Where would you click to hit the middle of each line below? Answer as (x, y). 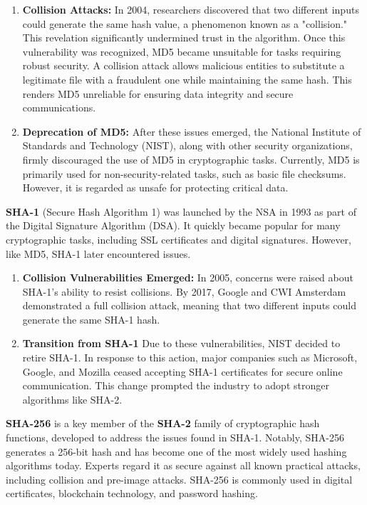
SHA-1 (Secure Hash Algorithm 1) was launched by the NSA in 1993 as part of (181, 211)
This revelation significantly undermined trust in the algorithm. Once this (184, 37)
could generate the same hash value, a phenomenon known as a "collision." (185, 23)
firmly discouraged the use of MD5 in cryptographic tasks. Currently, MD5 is (191, 159)
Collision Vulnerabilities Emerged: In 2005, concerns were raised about (188, 277)
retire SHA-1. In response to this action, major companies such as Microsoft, (190, 357)
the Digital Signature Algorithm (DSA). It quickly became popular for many (173, 225)
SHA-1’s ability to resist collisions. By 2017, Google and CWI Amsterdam (184, 291)
